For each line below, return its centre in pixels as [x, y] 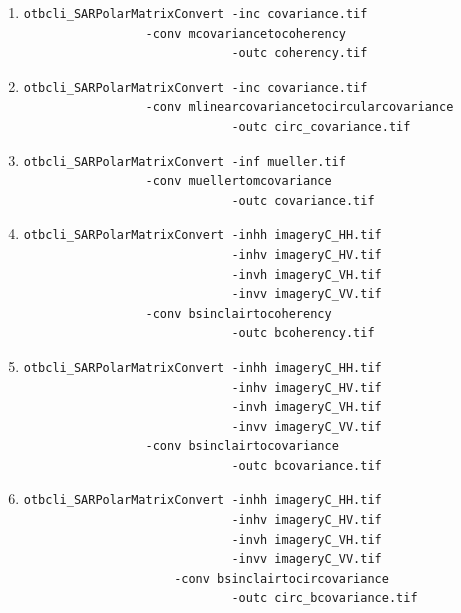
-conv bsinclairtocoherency [238, 313]
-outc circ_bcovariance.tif [324, 598]
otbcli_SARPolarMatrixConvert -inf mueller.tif [184, 161]
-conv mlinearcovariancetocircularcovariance [299, 107]
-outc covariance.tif [303, 200]
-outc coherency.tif [299, 53]
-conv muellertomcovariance [238, 181]
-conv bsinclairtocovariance [242, 446]
